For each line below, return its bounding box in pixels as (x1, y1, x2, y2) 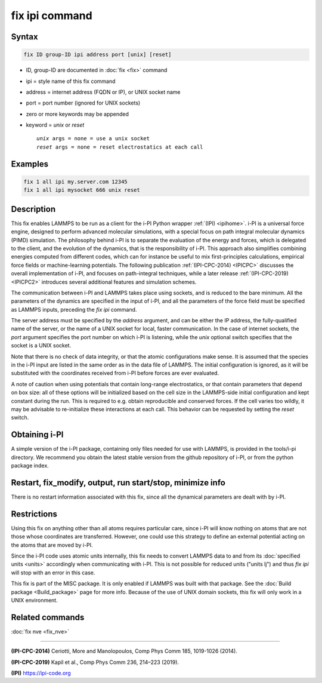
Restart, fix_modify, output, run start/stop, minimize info (11, 478, 226, 488)
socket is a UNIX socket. (11, 342, 72, 349)
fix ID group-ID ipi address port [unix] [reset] (23, 51, 172, 58)
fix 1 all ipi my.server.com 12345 (23, 178, 128, 185)
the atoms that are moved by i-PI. (11, 541, 93, 549)
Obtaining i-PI (11, 430, 64, 440)
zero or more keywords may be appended (26, 110, 129, 118)
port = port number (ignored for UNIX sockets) (26, 99, 141, 107)
